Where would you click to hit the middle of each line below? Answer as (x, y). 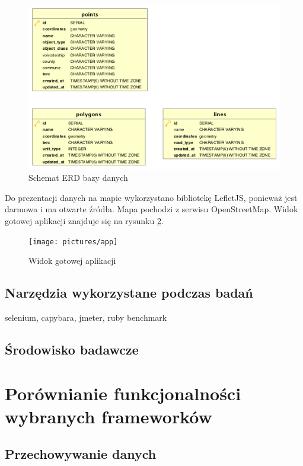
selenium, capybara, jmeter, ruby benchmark (86, 317)
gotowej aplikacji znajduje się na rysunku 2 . (84, 221)
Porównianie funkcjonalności (123, 393)
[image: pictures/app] (73, 242)
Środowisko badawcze (72, 349)
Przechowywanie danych (81, 454)
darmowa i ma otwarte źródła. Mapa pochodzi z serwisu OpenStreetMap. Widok (151, 209)
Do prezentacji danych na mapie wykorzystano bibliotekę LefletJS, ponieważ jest (151, 197)
